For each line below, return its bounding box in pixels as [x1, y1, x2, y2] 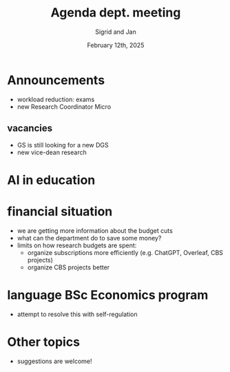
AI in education [7, 172, 96, 187]
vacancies [7, 123, 53, 134]
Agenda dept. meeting [50, 5, 181, 21]
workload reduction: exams [17, 95, 95, 103]
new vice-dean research [17, 148, 87, 156]
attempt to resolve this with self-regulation [17, 310, 138, 318]
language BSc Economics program [7, 287, 209, 302]
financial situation [7, 203, 113, 219]
